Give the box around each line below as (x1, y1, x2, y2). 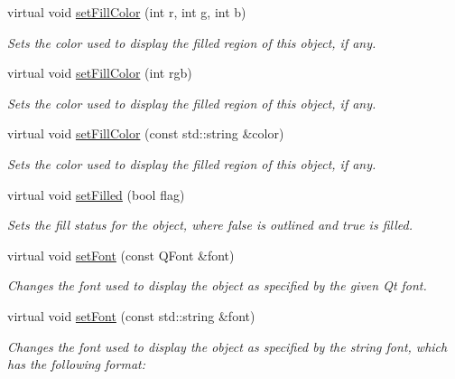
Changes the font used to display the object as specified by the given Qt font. (7, 276, 427, 295)
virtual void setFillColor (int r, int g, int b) (7, 3, 246, 21)
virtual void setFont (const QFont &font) (7, 245, 235, 264)
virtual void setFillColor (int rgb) (7, 63, 192, 82)
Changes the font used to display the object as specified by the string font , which (7, 336, 448, 355)
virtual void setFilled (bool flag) (7, 185, 185, 204)
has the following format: (7, 355, 145, 374)
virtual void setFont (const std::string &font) (7, 306, 255, 325)
